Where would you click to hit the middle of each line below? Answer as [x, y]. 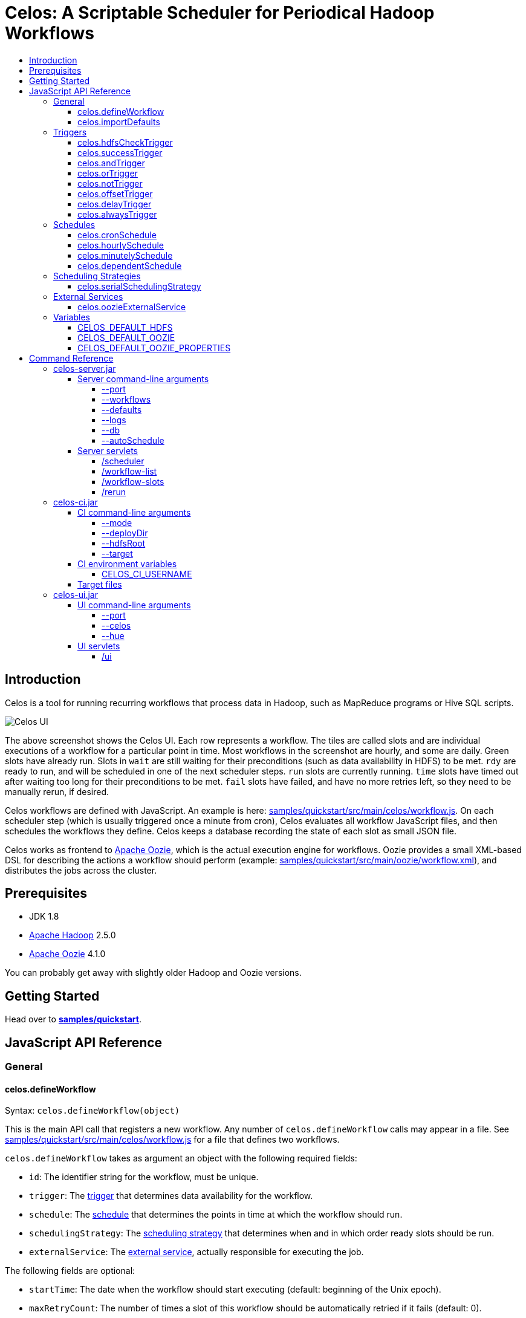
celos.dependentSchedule [130, 265]
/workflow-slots [133, 481]
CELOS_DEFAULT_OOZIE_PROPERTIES [154, 348]
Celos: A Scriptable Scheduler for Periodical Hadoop [220, 13]
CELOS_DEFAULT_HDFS [125, 327]
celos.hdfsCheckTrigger [125, 142]
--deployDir [125, 533]
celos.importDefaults [119, 122]
